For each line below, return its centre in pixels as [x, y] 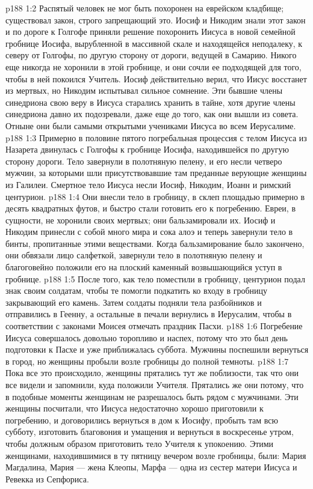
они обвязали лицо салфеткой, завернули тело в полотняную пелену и [134, 255]
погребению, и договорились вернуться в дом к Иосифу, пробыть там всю [142, 420]
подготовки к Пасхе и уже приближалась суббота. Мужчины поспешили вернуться [157, 349]
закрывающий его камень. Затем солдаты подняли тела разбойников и [134, 302]
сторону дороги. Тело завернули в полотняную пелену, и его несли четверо [144, 161]
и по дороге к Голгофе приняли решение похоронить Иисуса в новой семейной [150, 32]
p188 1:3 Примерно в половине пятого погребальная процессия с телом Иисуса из [156, 137]
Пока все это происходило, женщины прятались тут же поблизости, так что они [152, 373]
